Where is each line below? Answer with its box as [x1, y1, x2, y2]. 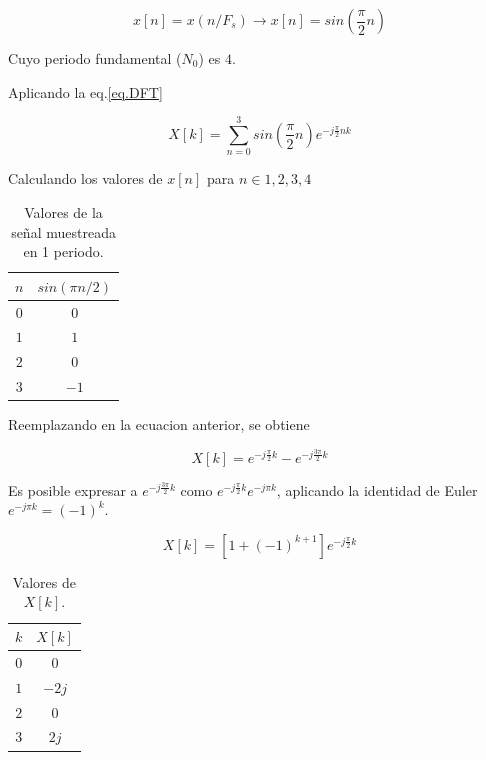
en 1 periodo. [23, 241, 104, 262]
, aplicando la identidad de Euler [276, 479, 478, 500]
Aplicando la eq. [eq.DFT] [8, 81, 163, 102]
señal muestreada [11, 221, 116, 242]
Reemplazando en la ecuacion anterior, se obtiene [8, 414, 310, 435]
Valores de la [24, 201, 103, 222]
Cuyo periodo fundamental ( [8, 48, 182, 68]
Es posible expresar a [8, 479, 138, 500]
